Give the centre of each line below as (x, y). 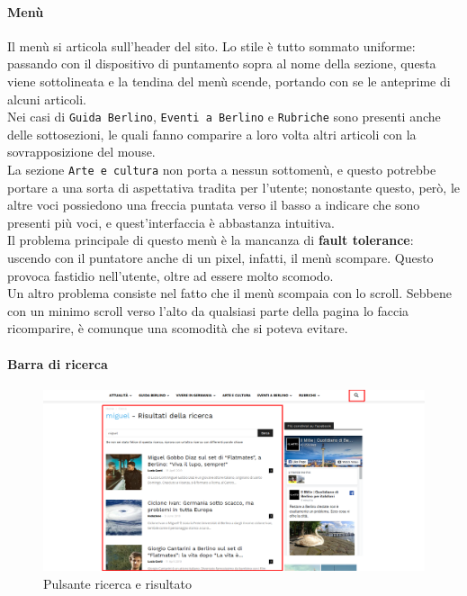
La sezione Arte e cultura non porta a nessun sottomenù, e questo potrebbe (222, 170)
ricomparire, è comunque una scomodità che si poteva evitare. (178, 328)
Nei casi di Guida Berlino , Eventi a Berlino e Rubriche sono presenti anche (224, 117)
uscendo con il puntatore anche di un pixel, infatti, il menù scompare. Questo (220, 258)
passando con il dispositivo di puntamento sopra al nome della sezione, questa (222, 63)
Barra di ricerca (58, 363)
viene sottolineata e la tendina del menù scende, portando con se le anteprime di (229, 81)
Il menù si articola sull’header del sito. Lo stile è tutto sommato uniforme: (211, 45)
